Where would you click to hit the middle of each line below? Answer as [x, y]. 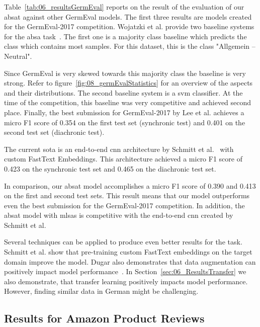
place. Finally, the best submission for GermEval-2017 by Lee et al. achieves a [124, 112]
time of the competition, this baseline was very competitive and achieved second [128, 102]
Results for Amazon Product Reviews [104, 318]
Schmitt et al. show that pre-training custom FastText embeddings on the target [128, 252]
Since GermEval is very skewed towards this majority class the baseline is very [125, 73]
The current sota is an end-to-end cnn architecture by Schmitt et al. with [119, 149]
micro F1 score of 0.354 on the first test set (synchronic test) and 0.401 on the [125, 122]
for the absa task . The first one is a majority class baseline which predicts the [125, 36]
